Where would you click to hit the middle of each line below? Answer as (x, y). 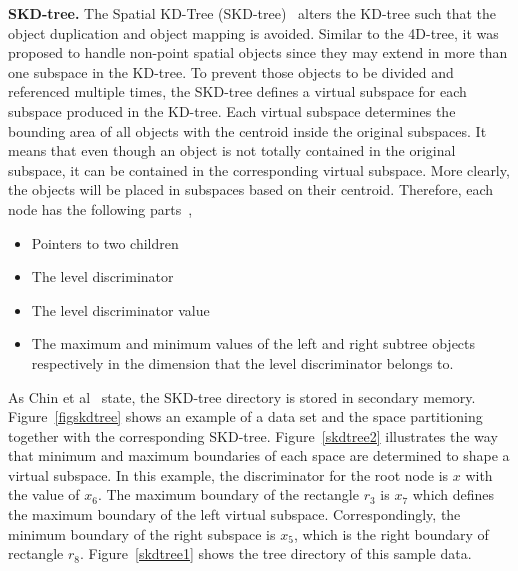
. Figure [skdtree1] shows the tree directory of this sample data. (275, 553)
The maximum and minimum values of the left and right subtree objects (253, 343)
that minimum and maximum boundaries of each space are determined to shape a (259, 455)
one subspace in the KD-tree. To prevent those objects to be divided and (231, 71)
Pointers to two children (105, 242)
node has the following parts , (100, 208)
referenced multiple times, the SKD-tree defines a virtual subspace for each (237, 91)
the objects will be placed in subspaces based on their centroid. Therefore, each (251, 189)
